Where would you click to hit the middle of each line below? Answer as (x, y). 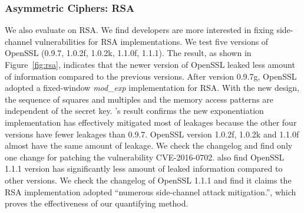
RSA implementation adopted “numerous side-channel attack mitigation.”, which (151, 191)
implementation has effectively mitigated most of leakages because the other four (151, 122)
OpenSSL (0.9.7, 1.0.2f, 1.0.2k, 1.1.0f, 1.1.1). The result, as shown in (128, 53)
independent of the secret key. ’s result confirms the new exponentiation (134, 111)
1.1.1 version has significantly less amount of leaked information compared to (144, 168)
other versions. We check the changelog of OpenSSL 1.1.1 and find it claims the (148, 180)
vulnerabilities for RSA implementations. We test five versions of (151, 41)
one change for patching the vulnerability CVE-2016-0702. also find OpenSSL (145, 157)
